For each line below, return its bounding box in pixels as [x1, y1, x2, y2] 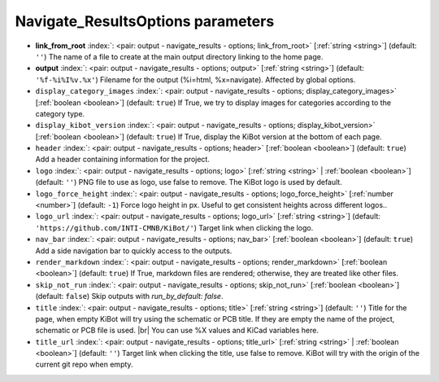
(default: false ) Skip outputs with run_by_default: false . [35, 292, 224, 301]
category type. [35, 108, 85, 118]
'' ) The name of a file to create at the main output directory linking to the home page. [35, 51, 324, 61]
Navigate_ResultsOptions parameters [15, 12, 275, 30]
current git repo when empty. [35, 359, 133, 370]
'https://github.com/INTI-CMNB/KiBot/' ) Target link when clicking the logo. [35, 222, 314, 232]
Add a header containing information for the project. [35, 155, 211, 165]
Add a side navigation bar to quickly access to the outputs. [35, 245, 233, 256]
